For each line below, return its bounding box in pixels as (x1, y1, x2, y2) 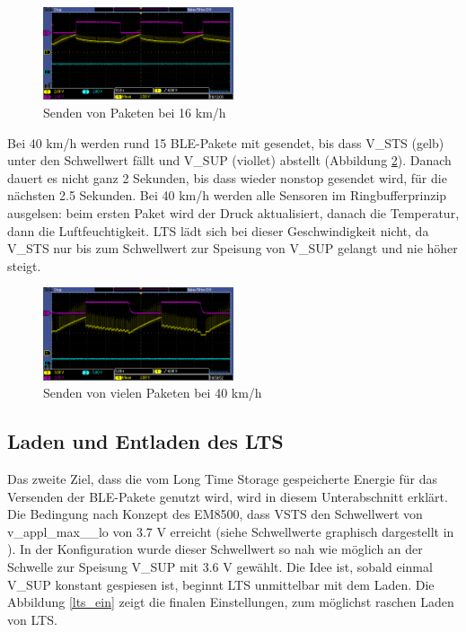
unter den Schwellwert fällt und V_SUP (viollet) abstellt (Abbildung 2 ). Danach (7, 151, 452, 170)
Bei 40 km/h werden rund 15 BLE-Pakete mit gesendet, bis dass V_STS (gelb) (7, 133, 444, 152)
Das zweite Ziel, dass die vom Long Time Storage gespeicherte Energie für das (7, 470, 437, 488)
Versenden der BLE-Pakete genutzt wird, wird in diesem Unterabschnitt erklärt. (7, 487, 448, 505)
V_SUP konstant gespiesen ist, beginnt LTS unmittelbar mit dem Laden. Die (7, 575, 435, 593)
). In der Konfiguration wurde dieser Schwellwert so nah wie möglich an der (7, 540, 423, 558)
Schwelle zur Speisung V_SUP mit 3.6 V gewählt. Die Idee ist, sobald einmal (7, 557, 433, 575)
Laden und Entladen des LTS (7, 427, 284, 455)
